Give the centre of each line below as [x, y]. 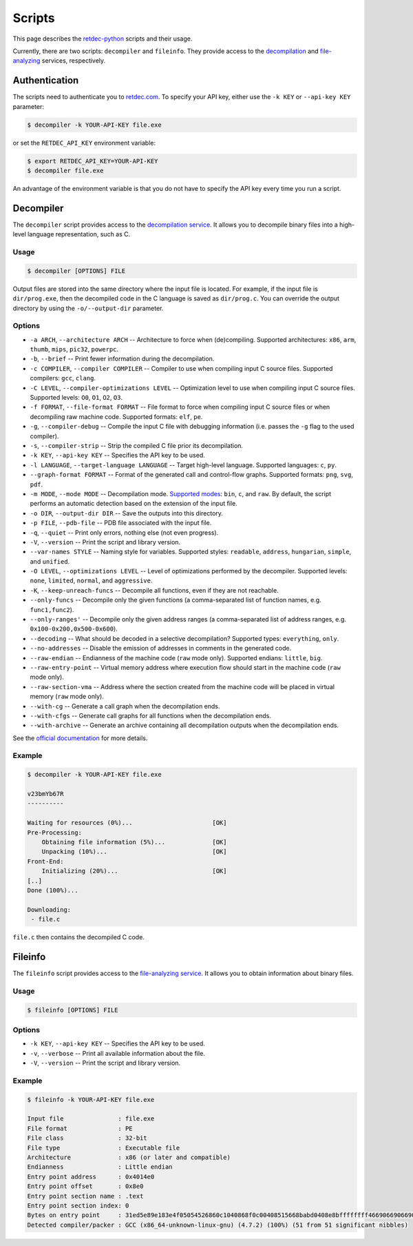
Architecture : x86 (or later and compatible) [129, 1157]
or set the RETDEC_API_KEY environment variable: [84, 143]
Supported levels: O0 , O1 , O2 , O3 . [76, 398]
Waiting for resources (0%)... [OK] [127, 823]
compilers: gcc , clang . [63, 378]
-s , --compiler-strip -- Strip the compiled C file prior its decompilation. [137, 446]
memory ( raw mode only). [67, 697]
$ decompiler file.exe [65, 170]
